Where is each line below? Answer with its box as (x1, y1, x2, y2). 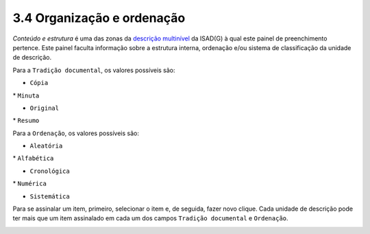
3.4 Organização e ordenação (12, 10, 186, 25)
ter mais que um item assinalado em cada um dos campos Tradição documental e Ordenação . (12, 214, 288, 222)
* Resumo (12, 117, 40, 125)
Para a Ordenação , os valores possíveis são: (12, 129, 140, 137)
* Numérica (12, 179, 47, 188)
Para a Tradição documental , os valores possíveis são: (12, 66, 175, 74)
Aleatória (29, 142, 63, 150)
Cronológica (29, 167, 70, 175)
